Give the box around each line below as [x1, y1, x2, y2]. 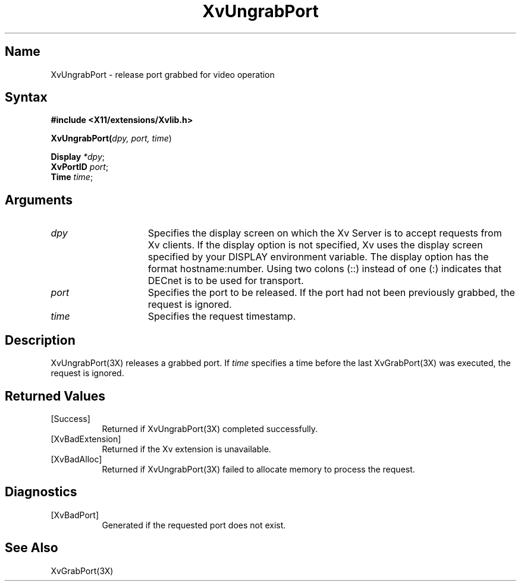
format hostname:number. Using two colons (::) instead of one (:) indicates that [147, 263, 502, 275]
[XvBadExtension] [51, 433, 121, 444]
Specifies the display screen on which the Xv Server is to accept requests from [147, 227, 502, 240]
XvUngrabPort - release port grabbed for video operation [51, 69, 275, 80]
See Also [5, 540, 58, 556]
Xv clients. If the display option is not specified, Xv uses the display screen [147, 239, 483, 251]
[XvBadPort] [51, 509, 99, 520]
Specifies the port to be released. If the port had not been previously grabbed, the [147, 286, 515, 299]
